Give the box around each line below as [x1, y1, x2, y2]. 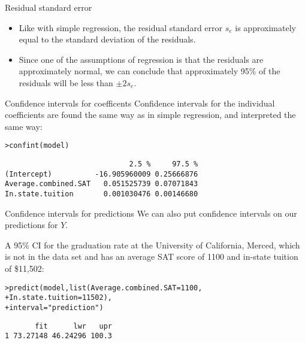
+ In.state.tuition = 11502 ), [5, 293, 113, 302]
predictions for [5, 218, 58, 231]
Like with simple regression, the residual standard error [19, 21, 223, 34]
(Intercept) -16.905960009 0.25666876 [5, 169, 198, 178]
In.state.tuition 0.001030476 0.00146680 [5, 189, 198, 198]
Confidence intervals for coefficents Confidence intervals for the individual [5, 96, 275, 109]
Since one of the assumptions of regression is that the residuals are [19, 53, 264, 65]
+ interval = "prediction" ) [5, 303, 104, 312]
